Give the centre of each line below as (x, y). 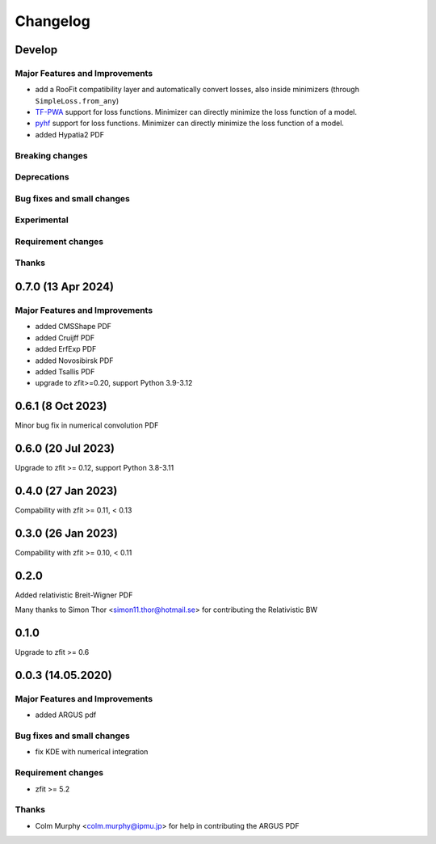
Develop (36, 50)
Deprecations (42, 177)
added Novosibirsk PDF (74, 361)
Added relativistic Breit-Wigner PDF (74, 595)
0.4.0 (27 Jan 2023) (66, 490)
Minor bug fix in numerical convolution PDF (87, 425)
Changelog (52, 21)
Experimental (42, 220)
